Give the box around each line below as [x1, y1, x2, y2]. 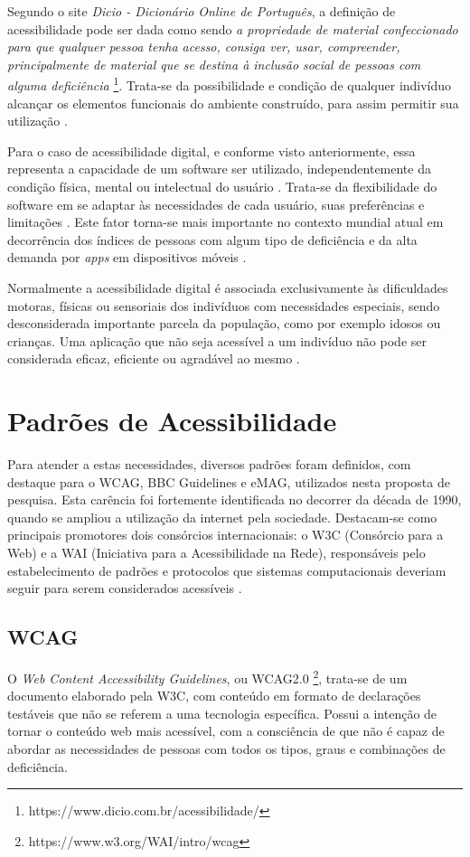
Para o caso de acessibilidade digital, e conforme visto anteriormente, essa [7, 141, 416, 160]
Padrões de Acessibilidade [7, 402, 337, 439]
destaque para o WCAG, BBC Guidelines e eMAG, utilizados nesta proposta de [7, 472, 450, 491]
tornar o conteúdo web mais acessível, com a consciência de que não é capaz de [7, 721, 445, 740]
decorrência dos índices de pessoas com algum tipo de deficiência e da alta [7, 230, 418, 249]
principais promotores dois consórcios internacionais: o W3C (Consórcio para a [7, 525, 444, 544]
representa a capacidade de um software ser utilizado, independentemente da [7, 159, 431, 178]
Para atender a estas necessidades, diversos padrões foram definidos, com [7, 455, 411, 474]
